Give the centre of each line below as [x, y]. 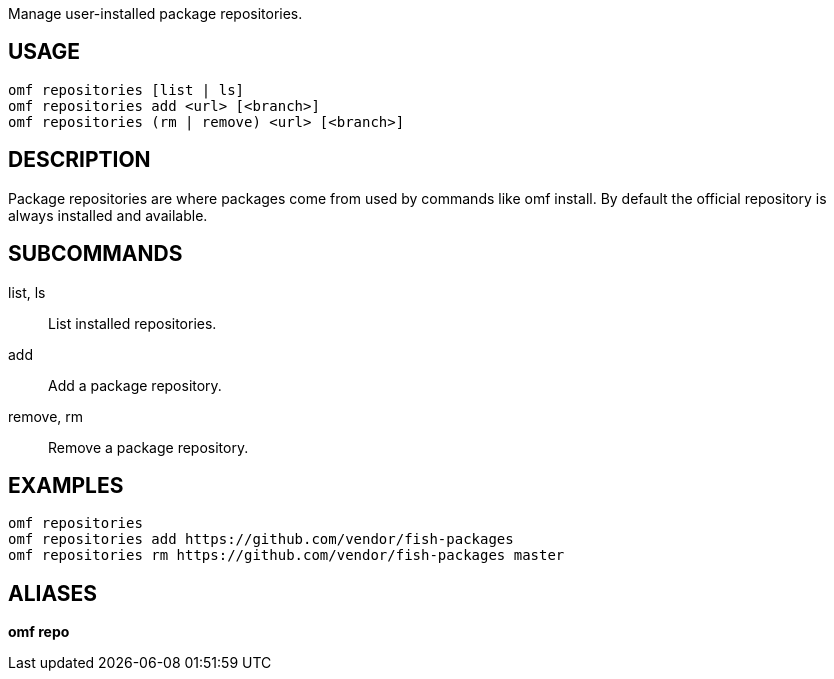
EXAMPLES [66, 485]
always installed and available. [108, 215]
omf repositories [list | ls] [126, 89]
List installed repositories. [132, 323]
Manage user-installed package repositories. [155, 13]
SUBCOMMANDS [95, 254]
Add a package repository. [135, 385]
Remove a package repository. [148, 447]
